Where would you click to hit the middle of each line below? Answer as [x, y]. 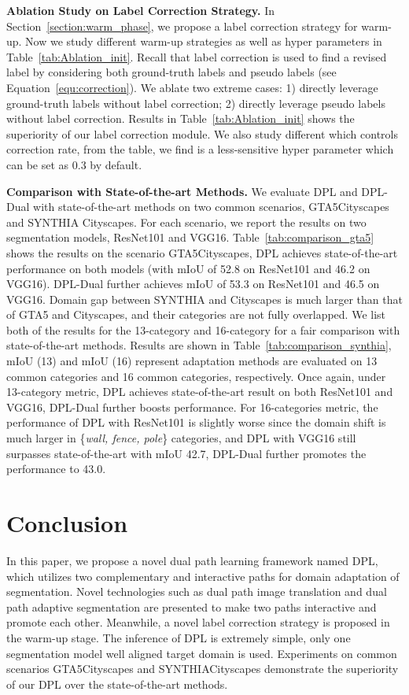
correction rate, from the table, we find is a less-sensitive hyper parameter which [200, 149]
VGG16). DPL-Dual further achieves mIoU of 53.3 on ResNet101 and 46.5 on [193, 284]
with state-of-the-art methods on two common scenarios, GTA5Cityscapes [211, 207]
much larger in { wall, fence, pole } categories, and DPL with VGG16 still [181, 438]
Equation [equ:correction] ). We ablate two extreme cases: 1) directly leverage [192, 87]
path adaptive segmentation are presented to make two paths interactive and [192, 606]
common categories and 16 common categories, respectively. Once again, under [196, 376]
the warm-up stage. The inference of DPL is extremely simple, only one [179, 637]
